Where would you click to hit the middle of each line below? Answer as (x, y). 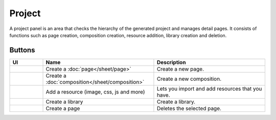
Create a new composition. (189, 79)
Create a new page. (180, 69)
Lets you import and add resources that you (209, 88)
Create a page (63, 108)
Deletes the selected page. (189, 108)
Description (171, 62)
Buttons (22, 50)
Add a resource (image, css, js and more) (95, 92)
